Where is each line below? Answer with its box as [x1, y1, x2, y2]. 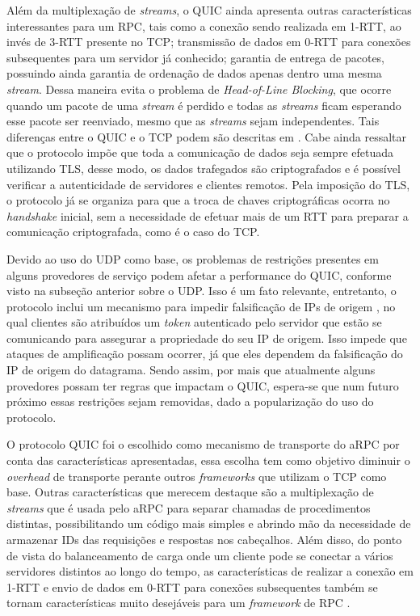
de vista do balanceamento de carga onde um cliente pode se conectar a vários [6, 546, 393, 563]
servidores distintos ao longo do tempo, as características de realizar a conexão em [6, 563, 414, 580]
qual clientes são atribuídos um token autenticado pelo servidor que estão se [6, 314, 382, 331]
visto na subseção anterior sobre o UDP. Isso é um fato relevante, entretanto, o [6, 282, 397, 299]
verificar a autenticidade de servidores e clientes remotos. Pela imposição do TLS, [6, 175, 410, 192]
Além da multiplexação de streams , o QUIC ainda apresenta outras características [6, 2, 412, 18]
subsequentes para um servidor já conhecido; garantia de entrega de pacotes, [6, 49, 385, 65]
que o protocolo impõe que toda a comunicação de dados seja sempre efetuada [6, 144, 393, 161]
